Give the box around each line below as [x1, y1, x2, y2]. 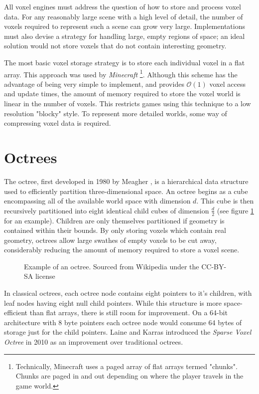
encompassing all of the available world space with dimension [4, 196, 191, 206]
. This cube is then [196, 196, 254, 206]
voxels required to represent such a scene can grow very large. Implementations [4, 21, 245, 31]
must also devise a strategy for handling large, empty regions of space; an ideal [4, 30, 245, 41]
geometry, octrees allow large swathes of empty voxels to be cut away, [4, 234, 217, 245]
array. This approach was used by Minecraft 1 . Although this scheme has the [4, 67, 238, 79]
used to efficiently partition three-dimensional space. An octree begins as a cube [4, 186, 248, 196]
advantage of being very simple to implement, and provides [4, 78, 184, 89]
